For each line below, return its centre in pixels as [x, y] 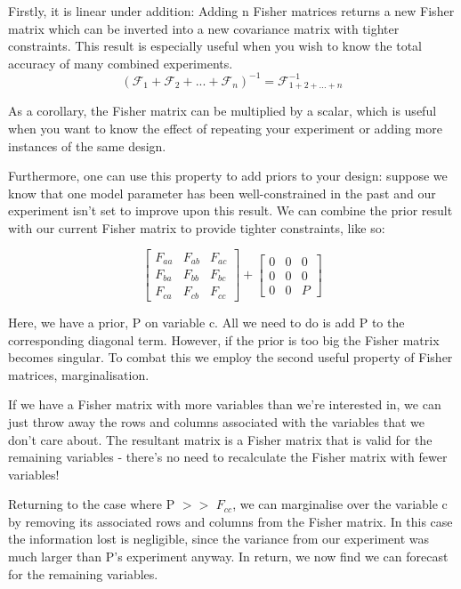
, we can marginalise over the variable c [340, 504]
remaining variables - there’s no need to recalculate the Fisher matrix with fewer [228, 457]
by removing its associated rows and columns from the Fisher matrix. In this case [230, 521]
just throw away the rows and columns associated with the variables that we [216, 421]
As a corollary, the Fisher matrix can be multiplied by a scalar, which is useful [222, 111]
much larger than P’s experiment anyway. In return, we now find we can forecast [228, 557]
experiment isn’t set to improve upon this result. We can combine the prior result [230, 210]
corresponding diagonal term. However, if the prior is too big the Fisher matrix [224, 339]
